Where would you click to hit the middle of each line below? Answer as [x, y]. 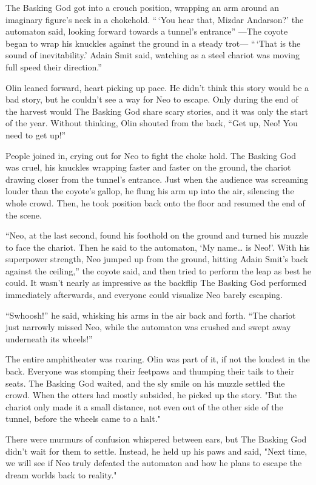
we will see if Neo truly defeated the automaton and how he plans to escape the [154, 463]
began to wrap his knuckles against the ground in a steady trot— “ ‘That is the [153, 43]
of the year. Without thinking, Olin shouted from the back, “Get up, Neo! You [152, 123]
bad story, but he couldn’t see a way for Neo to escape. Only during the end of [152, 99]
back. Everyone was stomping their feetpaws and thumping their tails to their [150, 371]
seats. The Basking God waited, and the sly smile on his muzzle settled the [145, 383]
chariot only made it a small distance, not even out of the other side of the [144, 406]
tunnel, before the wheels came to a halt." [83, 419]
